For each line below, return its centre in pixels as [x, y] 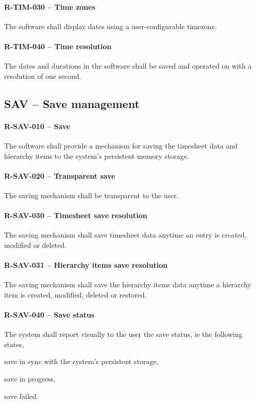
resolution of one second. [43, 76]
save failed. [21, 396]
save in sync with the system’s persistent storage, [81, 361]
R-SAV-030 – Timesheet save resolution [76, 215]
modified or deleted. [35, 245]
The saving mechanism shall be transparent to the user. [91, 195]
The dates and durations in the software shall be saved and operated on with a [128, 66]
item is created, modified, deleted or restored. [76, 294]
